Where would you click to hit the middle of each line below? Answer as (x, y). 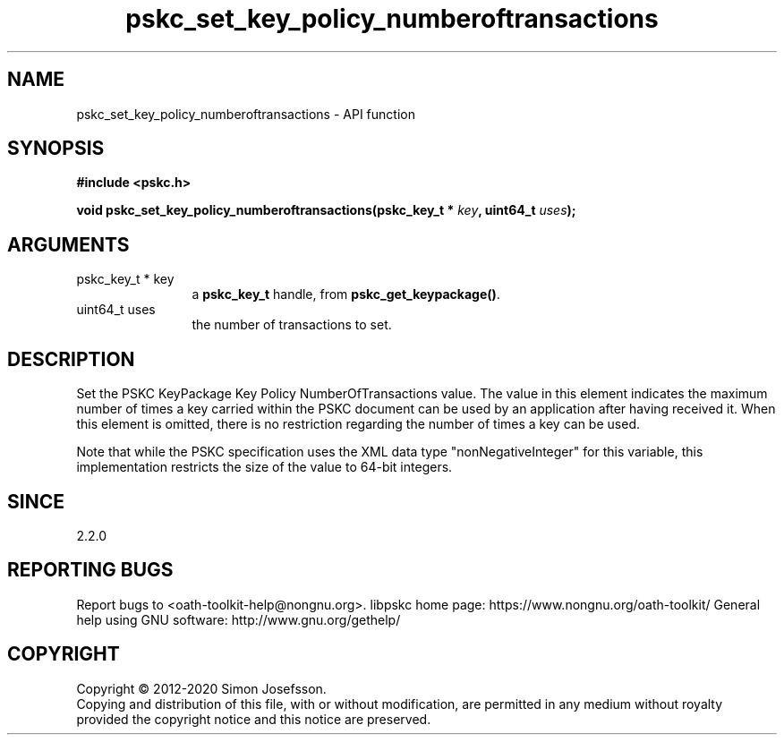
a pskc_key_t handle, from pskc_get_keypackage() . (346, 294)
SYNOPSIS (56, 149)
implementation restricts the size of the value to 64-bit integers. (264, 467)
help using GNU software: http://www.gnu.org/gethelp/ (239, 619)
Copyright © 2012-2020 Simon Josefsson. (201, 688)
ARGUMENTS (68, 244)
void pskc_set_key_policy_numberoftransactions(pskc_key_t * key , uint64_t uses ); (326, 210)
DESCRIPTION (71, 359)
